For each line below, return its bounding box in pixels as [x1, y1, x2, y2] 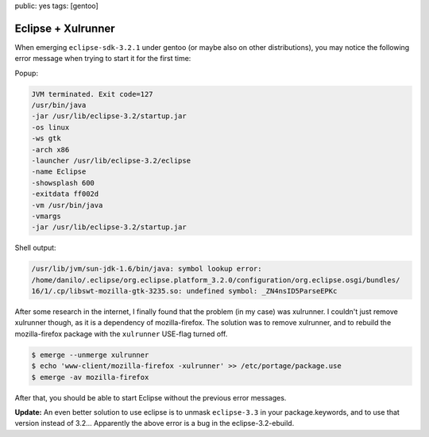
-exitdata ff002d [31, 190, 99, 198]
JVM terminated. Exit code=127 [31, 90, 154, 98]
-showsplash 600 [31, 178, 95, 187]
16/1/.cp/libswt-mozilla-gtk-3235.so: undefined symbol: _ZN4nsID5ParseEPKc [31, 286, 338, 296]
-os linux [31, 123, 70, 132]
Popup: [14, 68, 39, 78]
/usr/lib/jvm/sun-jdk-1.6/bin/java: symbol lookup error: [31, 264, 262, 274]
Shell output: [14, 243, 56, 253]
